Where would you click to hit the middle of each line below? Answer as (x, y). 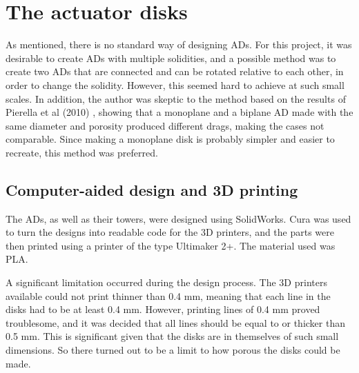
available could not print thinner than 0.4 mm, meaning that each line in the (168, 295)
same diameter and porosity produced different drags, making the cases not (165, 125)
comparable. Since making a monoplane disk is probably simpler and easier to (170, 139)
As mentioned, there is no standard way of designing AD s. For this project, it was (179, 44)
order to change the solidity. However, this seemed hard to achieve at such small (175, 84)
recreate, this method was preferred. (82, 152)
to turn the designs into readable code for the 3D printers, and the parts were (170, 232)
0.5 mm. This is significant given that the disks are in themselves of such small (172, 336)
